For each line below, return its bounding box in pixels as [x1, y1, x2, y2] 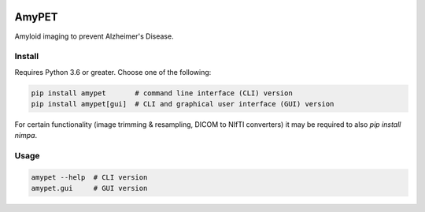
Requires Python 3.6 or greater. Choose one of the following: [14, 67, 212, 76]
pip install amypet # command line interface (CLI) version [31, 88, 293, 98]
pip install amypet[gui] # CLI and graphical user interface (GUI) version [31, 99, 334, 109]
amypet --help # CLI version [31, 173, 148, 181]
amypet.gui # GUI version [31, 184, 148, 193]
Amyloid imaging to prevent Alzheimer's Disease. [14, 32, 174, 41]
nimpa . [14, 131, 38, 140]
